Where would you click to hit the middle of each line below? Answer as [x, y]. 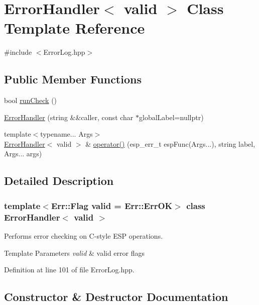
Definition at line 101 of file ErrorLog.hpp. [69, 270]
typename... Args [67, 134]
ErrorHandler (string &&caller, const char [69, 117]
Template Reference [75, 28]
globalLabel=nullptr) [171, 117]
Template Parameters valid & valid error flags [75, 252]
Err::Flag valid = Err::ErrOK [112, 205]
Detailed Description [59, 181]
